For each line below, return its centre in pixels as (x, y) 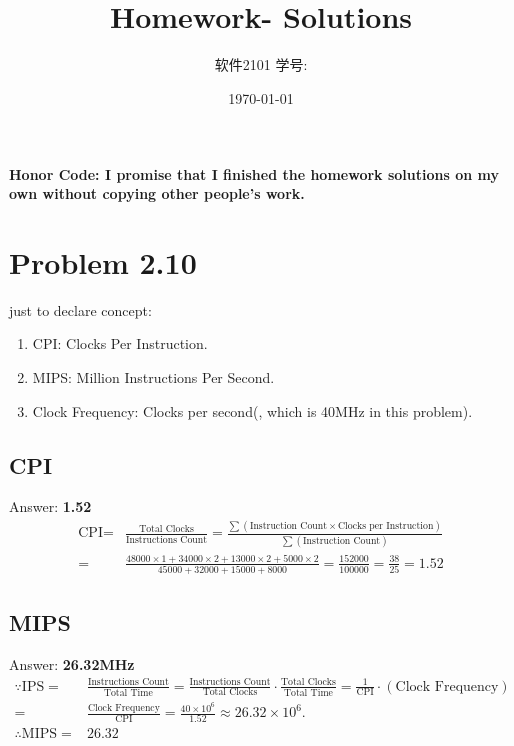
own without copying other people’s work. (157, 193)
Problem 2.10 (103, 261)
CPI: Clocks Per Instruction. (120, 343)
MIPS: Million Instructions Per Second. (153, 377)
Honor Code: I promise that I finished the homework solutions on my (254, 173)
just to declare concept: (80, 309)
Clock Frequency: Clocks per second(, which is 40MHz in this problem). (252, 410)
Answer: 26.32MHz (72, 663)
